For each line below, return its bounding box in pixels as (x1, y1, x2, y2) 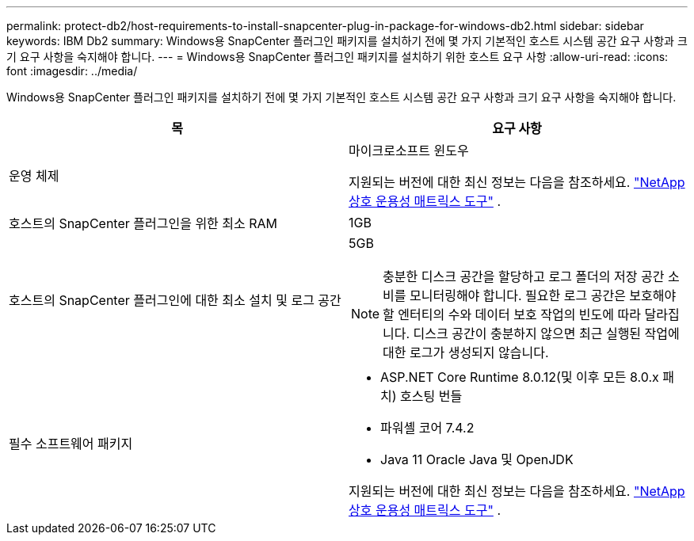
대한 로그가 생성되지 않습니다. (383, 345, 549, 360)
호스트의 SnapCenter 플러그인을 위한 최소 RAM (9, 215, 278, 231)
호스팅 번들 (400, 388, 463, 404)
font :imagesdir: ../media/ (6, 64, 138, 78)
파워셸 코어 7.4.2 (380, 420, 475, 436)
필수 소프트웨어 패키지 (9, 436, 133, 451)
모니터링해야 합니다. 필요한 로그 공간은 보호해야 (410, 288, 677, 303)
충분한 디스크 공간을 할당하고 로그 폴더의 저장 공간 (383, 269, 665, 284)
